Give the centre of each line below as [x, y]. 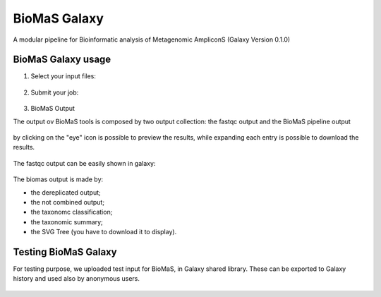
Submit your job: [55, 92]
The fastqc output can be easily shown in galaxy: [84, 163]
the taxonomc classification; [72, 212]
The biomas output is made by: [58, 179]
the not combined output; [68, 202]
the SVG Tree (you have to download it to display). [104, 232]
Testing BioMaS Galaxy [65, 251]
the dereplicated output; [66, 192]
